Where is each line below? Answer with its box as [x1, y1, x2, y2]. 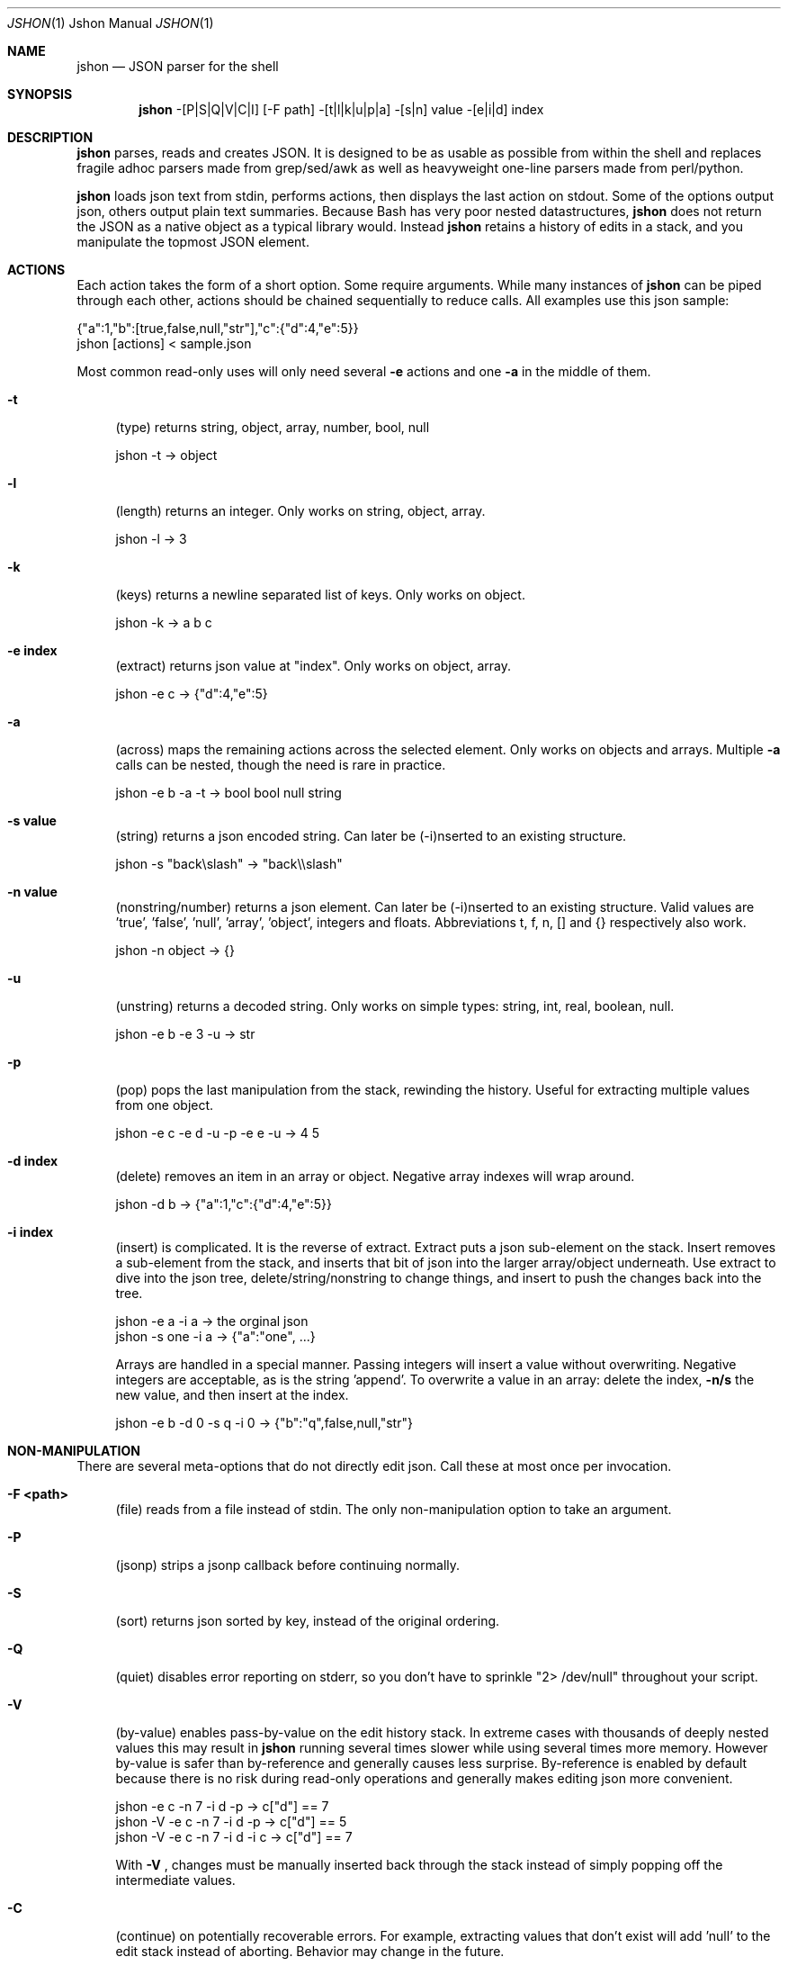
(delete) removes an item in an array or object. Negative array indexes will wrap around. [115, 1168, 635, 1184]
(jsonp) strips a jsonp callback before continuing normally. [115, 1557, 461, 1573]
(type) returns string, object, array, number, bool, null [115, 419, 430, 435]
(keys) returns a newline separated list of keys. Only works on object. [115, 587, 525, 602]
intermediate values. [115, 1872, 236, 1888]
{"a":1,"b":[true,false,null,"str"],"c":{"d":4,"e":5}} [76, 320, 359, 336]
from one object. [115, 1097, 214, 1113]
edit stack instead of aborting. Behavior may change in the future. [115, 1943, 505, 1959]
